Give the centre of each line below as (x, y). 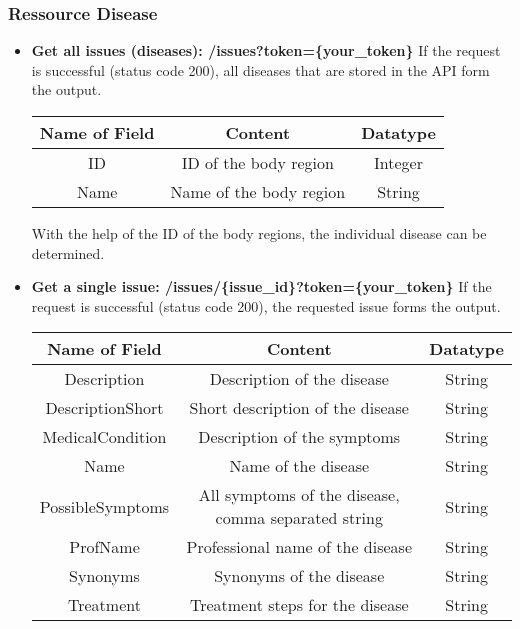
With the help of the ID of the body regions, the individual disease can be (259, 233)
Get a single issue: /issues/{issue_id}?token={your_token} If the (261, 286)
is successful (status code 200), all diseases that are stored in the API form (260, 69)
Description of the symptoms (299, 437)
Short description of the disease (299, 408)
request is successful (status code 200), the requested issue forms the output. (266, 305)
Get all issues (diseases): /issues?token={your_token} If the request (266, 50)
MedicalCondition (104, 437)
